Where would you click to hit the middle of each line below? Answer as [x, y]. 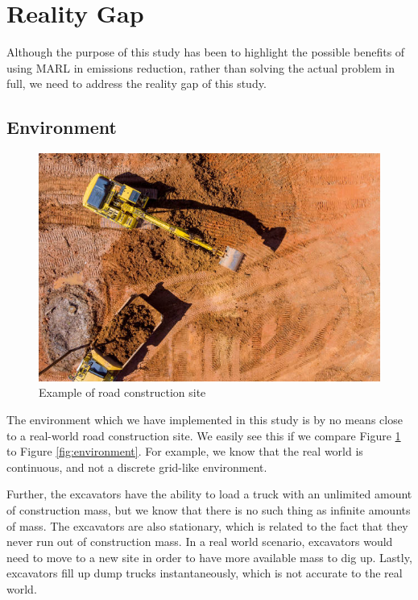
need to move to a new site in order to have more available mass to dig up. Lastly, [209, 557]
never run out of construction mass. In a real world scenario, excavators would [200, 542]
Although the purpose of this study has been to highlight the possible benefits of [206, 52]
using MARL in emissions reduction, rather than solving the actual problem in [201, 67]
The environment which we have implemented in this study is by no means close [205, 419]
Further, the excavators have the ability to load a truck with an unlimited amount [209, 494]
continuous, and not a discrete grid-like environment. [137, 467]
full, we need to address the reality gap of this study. [137, 83]
